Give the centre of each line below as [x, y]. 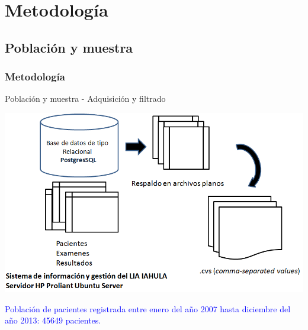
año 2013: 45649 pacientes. [53, 320]
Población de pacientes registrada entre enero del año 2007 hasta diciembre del [148, 308]
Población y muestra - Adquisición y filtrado [85, 98]
